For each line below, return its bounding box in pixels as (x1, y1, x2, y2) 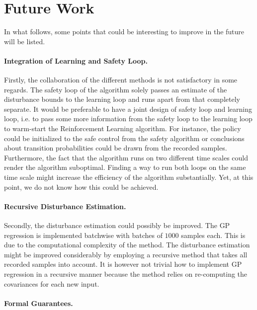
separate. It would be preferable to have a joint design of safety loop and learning (4, 103, 252, 114)
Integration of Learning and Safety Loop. (4, 55, 148, 66)
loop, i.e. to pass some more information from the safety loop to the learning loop (4, 113, 253, 124)
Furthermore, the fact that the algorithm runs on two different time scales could (4, 152, 249, 162)
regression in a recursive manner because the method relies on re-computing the (4, 269, 248, 279)
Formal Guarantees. (4, 298, 73, 308)
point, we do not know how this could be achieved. (4, 181, 159, 192)
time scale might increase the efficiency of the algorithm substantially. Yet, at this (4, 172, 254, 182)
